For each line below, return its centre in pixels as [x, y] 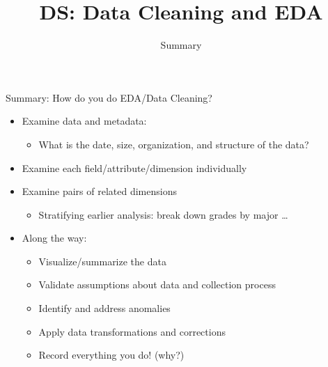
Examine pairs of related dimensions [99, 191]
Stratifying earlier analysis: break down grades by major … [163, 214]
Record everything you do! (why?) [111, 355]
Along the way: [54, 238]
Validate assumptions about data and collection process [157, 284]
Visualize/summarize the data [102, 261]
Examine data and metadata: [84, 121]
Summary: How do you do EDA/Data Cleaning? [109, 97]
